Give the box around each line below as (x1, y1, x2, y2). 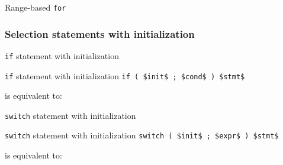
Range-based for (5, 1, 66, 13)
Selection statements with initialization (5, 26, 195, 41)
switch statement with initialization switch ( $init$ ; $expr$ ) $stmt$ (5, 129, 279, 141)
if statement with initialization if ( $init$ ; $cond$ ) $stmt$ (5, 69, 245, 82)
